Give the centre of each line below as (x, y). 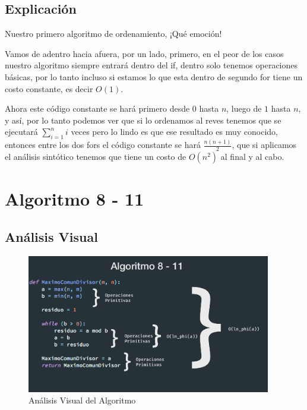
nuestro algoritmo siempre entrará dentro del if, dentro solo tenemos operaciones (151, 65)
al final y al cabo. (252, 157)
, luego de (244, 108)
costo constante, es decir (49, 88)
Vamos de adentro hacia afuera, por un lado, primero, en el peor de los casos (144, 53)
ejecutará (21, 132)
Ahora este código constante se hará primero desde (97, 108)
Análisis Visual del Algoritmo (82, 400)
